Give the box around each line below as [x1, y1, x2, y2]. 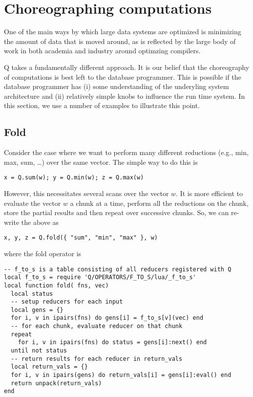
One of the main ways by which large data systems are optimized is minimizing [4, 26, 241, 37]
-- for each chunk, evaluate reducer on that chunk [11, 323, 183, 330]
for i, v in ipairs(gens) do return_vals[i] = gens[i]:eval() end [11, 372, 232, 379]
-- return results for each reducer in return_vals [11, 355, 183, 362]
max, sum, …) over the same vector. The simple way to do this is [4, 156, 198, 167]
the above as [21, 217, 59, 227]
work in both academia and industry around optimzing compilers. [4, 45, 201, 56]
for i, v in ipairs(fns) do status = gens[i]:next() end [18, 339, 207, 346]
